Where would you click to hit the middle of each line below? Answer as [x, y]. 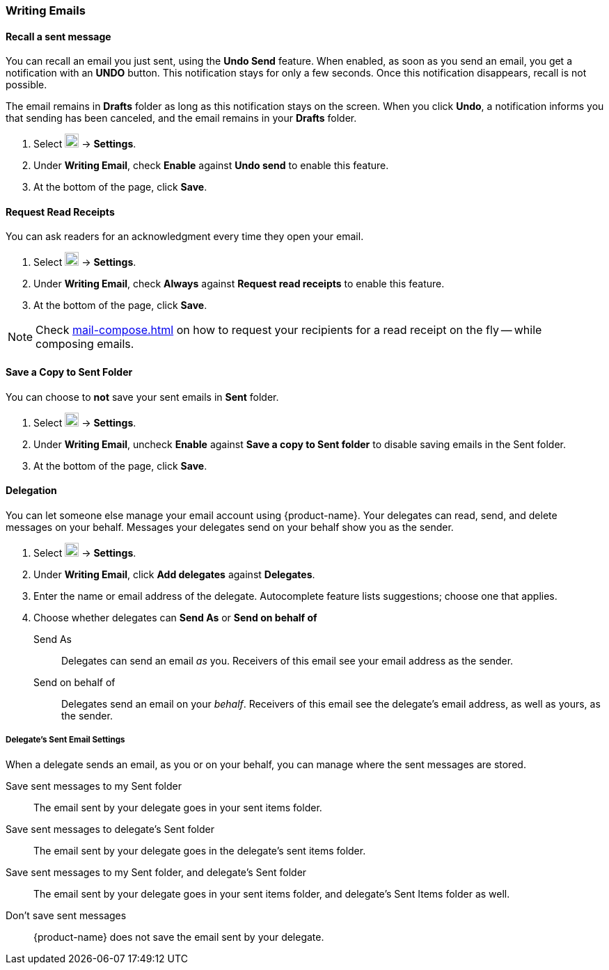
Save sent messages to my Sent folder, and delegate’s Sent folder [156, 872]
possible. [26, 85]
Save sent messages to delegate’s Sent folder [110, 829]
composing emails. [85, 344]
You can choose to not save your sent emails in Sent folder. [142, 397]
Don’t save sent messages [66, 915]
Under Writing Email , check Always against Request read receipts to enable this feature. [239, 284]
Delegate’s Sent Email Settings [65, 740]
